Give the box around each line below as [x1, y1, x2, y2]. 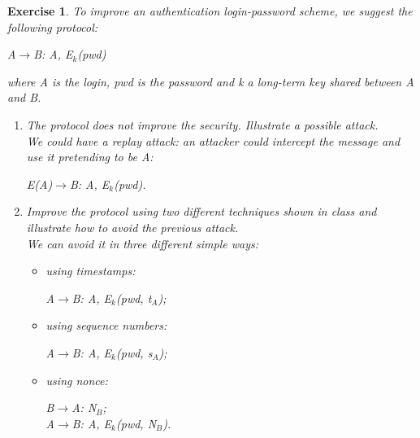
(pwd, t [116, 289, 152, 306]
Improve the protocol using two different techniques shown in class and [26, 203, 377, 220]
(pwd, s [116, 344, 153, 361]
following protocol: [7, 18, 98, 35]
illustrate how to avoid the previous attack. [26, 218, 239, 235]
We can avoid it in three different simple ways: [26, 234, 259, 252]
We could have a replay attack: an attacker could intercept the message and [26, 132, 401, 149]
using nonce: [45, 371, 108, 388]
